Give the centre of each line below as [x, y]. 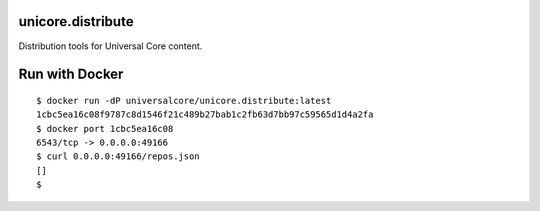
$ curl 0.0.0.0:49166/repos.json [118, 156]
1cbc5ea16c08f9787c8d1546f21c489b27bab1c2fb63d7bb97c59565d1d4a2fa [205, 114]
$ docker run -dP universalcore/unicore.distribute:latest [184, 100]
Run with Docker [71, 74]
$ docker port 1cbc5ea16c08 [105, 128]
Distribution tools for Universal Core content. [110, 46]
